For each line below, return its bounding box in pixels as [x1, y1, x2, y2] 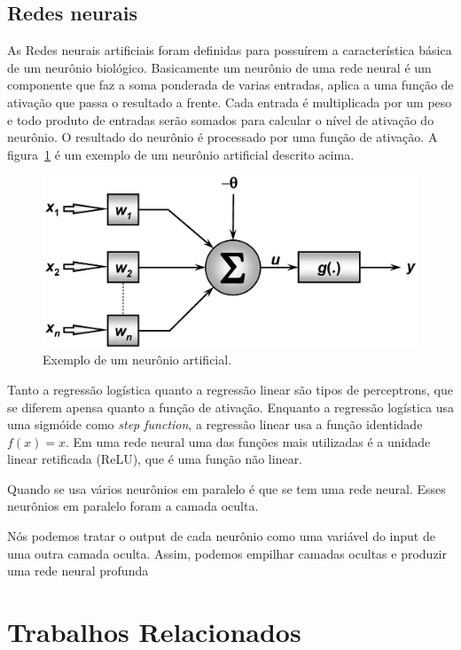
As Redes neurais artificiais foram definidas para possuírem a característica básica [7, 41, 452, 59]
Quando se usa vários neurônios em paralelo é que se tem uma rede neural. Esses [7, 479, 446, 497]
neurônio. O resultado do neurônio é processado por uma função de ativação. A [7, 128, 438, 146]
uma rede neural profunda [7, 561, 149, 580]
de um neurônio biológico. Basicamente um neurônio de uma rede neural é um [7, 58, 432, 76]
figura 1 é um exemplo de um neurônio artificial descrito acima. [7, 145, 355, 163]
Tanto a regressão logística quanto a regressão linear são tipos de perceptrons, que [7, 380, 453, 398]
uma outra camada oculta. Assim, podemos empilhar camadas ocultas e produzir [7, 544, 447, 562]
